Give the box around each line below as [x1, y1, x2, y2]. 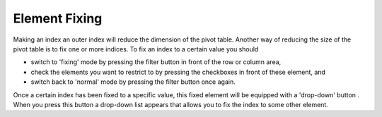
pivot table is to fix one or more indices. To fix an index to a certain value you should [13, 44, 259, 53]
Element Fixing [13, 11, 103, 26]
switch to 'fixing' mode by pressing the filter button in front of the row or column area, [30, 58, 282, 66]
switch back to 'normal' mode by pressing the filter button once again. [30, 78, 236, 86]
